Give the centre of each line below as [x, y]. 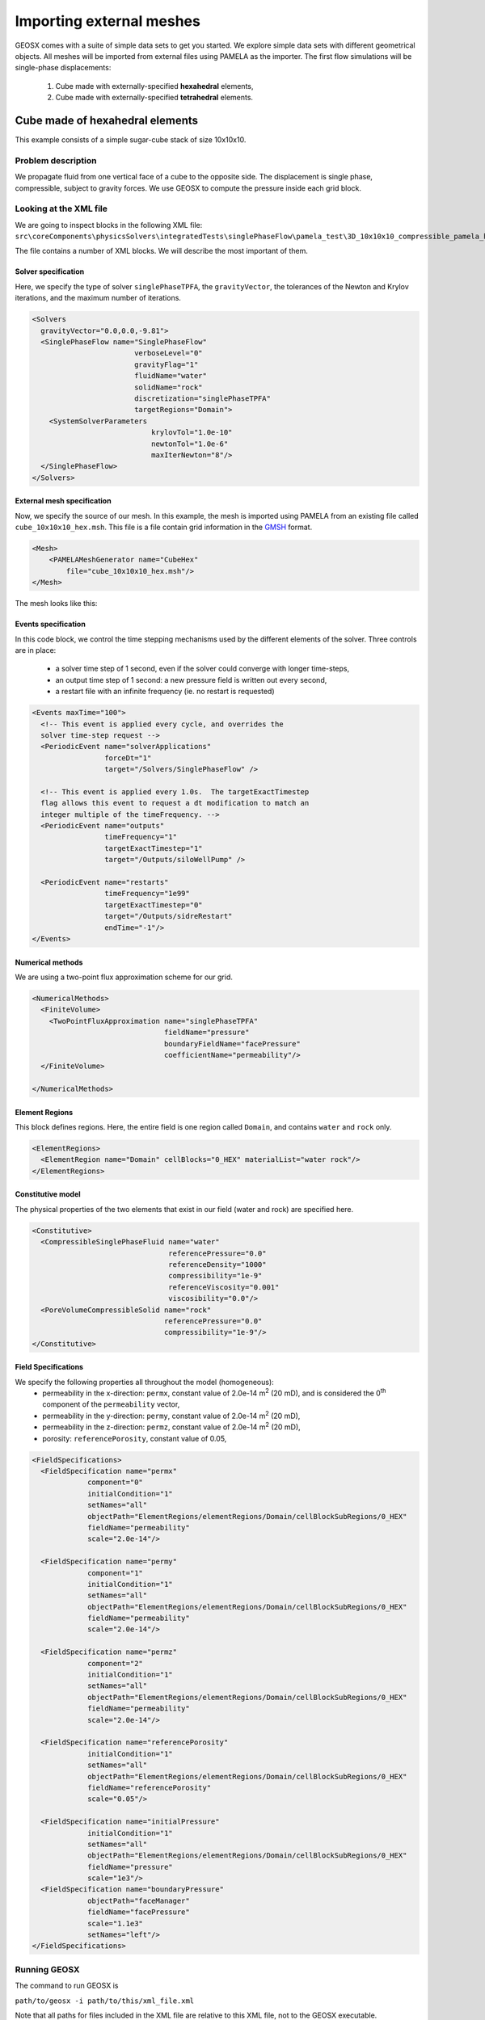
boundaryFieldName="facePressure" [232, 1044]
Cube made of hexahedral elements [106, 120]
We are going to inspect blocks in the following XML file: [109, 225]
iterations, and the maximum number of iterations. [98, 298]
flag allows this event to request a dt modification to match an [175, 803]
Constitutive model [48, 1194]
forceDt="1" [128, 758]
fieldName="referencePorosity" [150, 1787]
